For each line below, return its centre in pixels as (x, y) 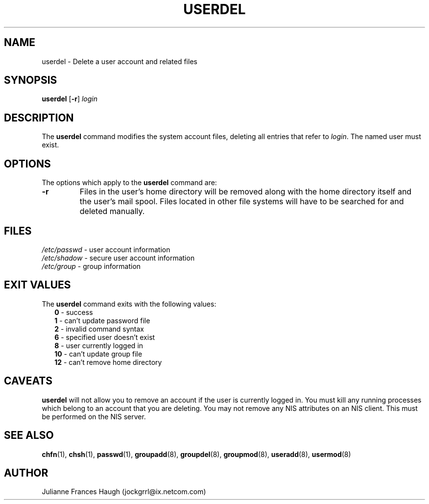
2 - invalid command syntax (99, 329)
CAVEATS (28, 381)
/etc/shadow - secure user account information (118, 258)
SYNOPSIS (31, 80)
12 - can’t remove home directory (108, 362)
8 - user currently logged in (99, 345)
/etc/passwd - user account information (106, 249)
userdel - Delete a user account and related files (119, 61)
